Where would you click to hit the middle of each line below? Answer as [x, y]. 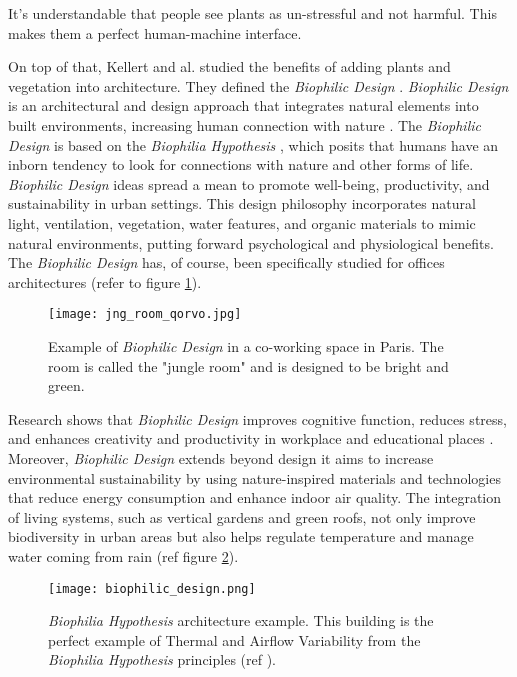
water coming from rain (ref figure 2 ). [123, 555]
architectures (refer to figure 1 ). [105, 281]
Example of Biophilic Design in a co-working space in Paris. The [246, 345]
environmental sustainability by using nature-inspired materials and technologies [254, 477]
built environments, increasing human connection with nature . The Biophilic [244, 124]
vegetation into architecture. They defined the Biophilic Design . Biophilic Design [258, 85]
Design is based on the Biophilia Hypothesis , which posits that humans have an [253, 144]
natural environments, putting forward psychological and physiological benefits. [251, 242]
